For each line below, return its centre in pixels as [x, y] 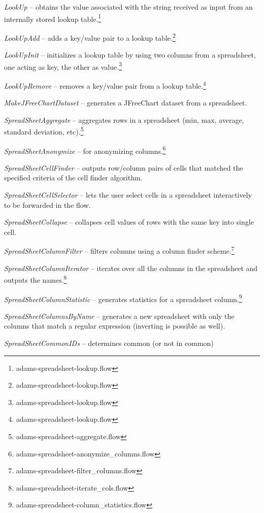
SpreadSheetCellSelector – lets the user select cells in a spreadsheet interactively [128, 195]
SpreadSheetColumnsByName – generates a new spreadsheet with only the [119, 316]
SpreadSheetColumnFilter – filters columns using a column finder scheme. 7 [119, 250]
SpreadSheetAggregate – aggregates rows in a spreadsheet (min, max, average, [124, 119]
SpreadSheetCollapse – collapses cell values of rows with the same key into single [129, 222]
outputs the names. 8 [36, 279]
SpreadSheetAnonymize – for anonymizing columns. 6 [85, 150]
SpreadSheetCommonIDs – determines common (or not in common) [109, 343]
